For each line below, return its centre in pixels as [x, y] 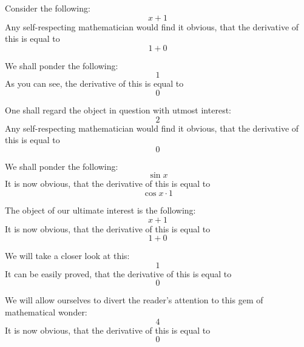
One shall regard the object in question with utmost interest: [118, 109]
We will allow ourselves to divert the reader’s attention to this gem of [134, 300]
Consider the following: [48, 8]
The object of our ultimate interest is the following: [100, 210]
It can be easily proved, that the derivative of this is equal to [118, 273]
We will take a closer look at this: [67, 256]
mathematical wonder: [46, 312]
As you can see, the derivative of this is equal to [94, 83]
